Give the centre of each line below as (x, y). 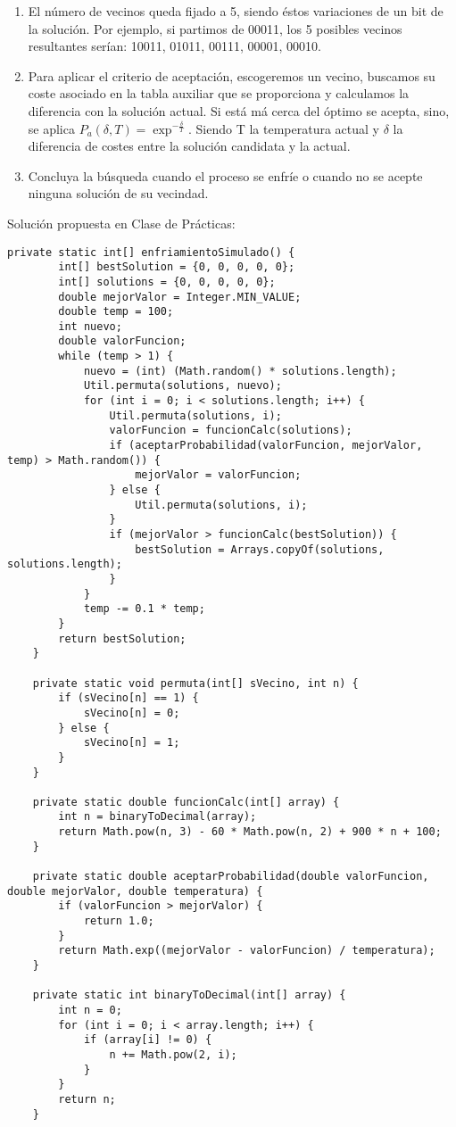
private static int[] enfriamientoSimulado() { (151, 252)
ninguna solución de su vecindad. (118, 193)
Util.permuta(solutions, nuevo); (182, 386)
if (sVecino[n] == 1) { (129, 698)
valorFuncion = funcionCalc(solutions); (231, 431)
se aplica (51, 128)
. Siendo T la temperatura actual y (284, 128)
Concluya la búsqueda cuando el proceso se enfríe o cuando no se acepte (225, 175)
